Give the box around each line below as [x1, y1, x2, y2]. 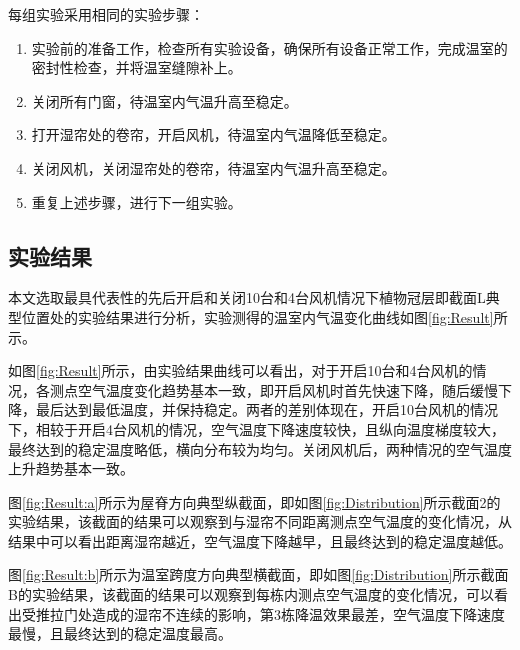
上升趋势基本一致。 [8, 458, 134, 479]
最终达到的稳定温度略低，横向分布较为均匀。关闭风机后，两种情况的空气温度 [8, 438, 512, 459]
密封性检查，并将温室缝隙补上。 [31, 57, 242, 78]
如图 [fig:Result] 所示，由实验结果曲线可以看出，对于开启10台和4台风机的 [8, 360, 473, 381]
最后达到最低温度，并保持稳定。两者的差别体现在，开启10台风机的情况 [35, 399, 498, 420]
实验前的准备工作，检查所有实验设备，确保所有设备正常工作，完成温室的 [31, 37, 508, 58]
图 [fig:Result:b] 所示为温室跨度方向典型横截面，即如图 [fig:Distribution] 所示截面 [8, 564, 509, 585]
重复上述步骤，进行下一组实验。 [31, 191, 242, 212]
